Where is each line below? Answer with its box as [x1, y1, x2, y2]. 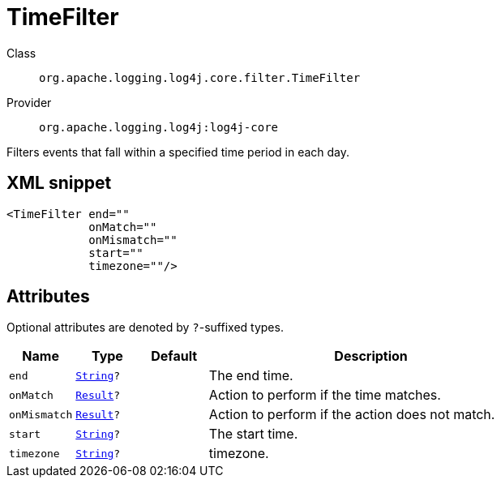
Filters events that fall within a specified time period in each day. [6, 144, 350, 159]
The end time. [208, 367, 293, 384]
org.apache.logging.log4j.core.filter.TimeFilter [39, 71, 361, 84]
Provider [6, 95, 52, 109]
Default [151, 348, 198, 365]
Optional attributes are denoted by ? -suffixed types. [6, 320, 284, 335]
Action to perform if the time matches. [208, 387, 441, 404]
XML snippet [6, 173, 112, 194]
